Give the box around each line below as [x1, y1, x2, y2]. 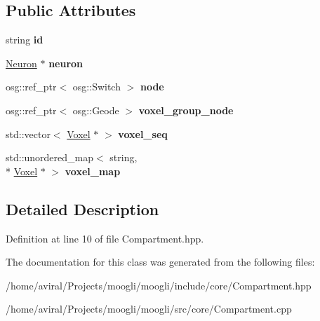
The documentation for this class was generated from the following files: [6, 254, 315, 269]
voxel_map [65, 163, 121, 178]
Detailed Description [6, 198, 159, 219]
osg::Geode [72, 102, 119, 117]
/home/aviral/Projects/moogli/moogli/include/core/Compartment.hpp [6, 278, 312, 292]
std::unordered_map [6, 150, 94, 165]
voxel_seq [118, 126, 168, 141]
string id [6, 32, 44, 47]
